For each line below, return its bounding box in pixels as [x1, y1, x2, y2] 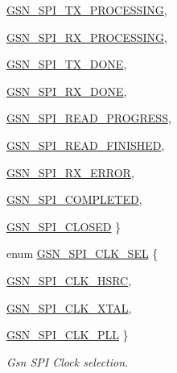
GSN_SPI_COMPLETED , [6, 191, 142, 208]
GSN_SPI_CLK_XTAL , [6, 299, 132, 316]
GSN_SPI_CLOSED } [6, 218, 121, 234]
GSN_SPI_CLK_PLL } [6, 326, 129, 343]
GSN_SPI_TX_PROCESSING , [6, 2, 167, 18]
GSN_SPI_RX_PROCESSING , [6, 28, 167, 45]
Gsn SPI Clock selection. [6, 353, 129, 370]
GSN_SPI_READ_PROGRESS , [6, 110, 171, 126]
